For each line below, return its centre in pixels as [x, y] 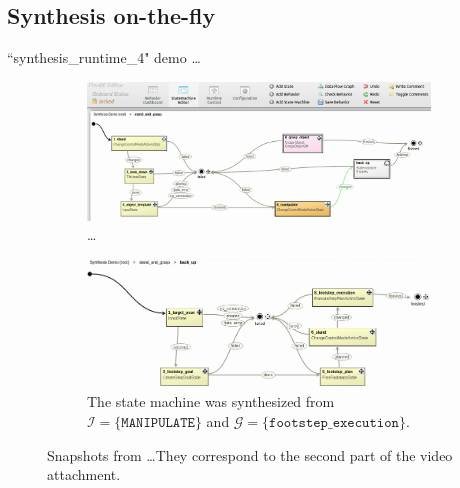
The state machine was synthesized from [211, 401]
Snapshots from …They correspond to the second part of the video [250, 454]
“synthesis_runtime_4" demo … [104, 57]
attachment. [84, 474]
